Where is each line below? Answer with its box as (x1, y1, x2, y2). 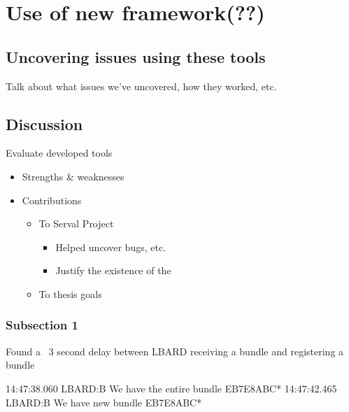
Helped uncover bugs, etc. (55, 239, 166, 254)
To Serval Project (38, 216, 114, 231)
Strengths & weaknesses (22, 169, 124, 183)
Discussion (6, 113, 83, 134)
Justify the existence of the (55, 263, 171, 278)
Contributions (22, 192, 82, 207)
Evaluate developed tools (6, 145, 113, 160)
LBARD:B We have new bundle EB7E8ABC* (6, 395, 202, 409)
